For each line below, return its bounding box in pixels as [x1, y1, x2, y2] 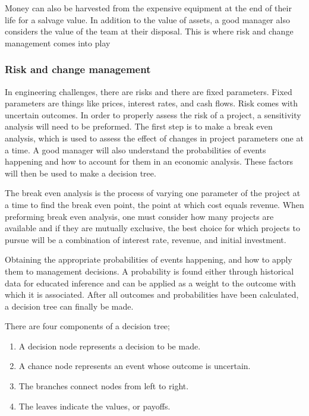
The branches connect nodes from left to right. [18, 380, 189, 392]
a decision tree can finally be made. [5, 300, 134, 312]
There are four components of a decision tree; [5, 320, 170, 332]
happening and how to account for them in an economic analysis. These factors [5, 155, 293, 168]
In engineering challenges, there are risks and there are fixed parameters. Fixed [5, 85, 292, 97]
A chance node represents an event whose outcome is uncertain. [18, 360, 251, 372]
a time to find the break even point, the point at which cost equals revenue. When [5, 198, 304, 210]
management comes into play [5, 36, 111, 49]
